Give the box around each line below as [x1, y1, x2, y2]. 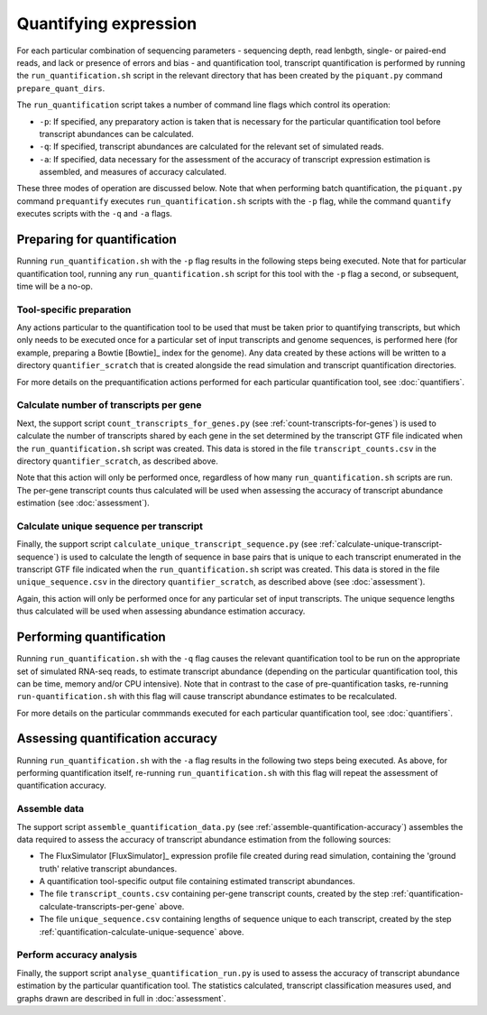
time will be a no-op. [16, 281, 94, 291]
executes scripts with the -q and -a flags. [16, 208, 173, 219]
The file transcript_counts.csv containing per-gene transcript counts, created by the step [39, 889, 390, 900]
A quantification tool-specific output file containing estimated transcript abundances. [39, 876, 355, 887]
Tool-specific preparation [16, 303, 132, 316]
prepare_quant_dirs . [16, 82, 106, 94]
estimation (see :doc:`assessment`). [16, 497, 151, 509]
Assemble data [16, 803, 85, 816]
